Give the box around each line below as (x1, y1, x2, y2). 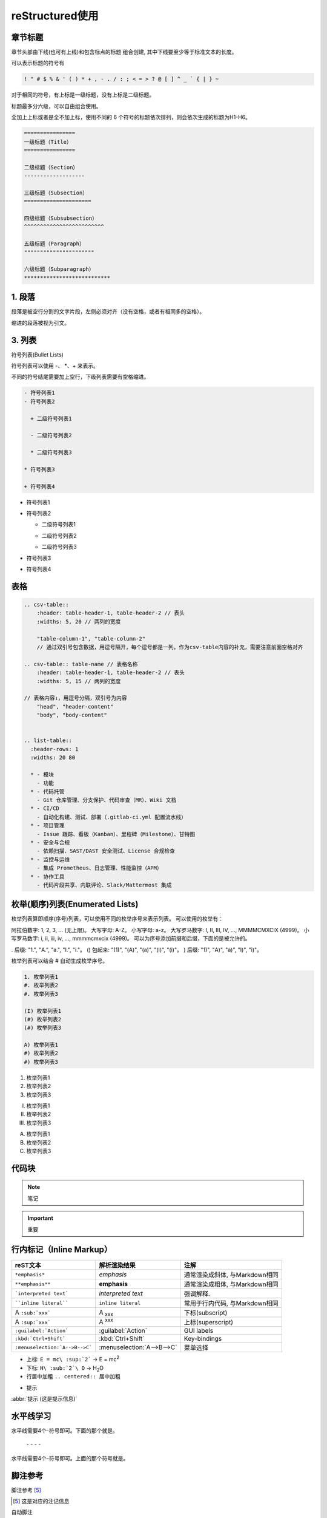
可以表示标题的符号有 (11, 60, 65, 67)
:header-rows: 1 (30, 746, 79, 752)
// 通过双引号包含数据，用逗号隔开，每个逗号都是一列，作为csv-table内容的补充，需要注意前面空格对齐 (36, 644, 303, 650)
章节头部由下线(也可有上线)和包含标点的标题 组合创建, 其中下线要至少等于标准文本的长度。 (11, 49, 237, 56)
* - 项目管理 (30, 822, 65, 829)
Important (27, 1214, 54, 1222)
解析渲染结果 (99, 1261, 136, 1270)
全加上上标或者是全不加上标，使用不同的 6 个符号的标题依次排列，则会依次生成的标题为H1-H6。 (11, 114, 251, 121)
